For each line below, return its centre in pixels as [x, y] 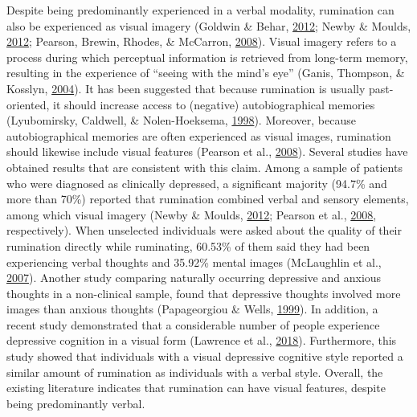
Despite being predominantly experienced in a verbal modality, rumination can [200, 10]
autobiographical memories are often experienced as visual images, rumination [199, 135]
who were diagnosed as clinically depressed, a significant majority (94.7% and [197, 183]
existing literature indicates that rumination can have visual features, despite [196, 388]
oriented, [28, 104]
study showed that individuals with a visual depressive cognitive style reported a [205, 356]
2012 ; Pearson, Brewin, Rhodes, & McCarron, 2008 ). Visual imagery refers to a [202, 41]
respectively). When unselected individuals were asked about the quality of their [204, 230]
